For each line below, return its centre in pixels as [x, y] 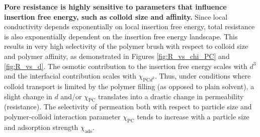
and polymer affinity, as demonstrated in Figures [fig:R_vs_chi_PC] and [117, 56]
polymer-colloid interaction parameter [62, 116]
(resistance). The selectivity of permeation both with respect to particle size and [128, 107]
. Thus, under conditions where [203, 76]
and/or [71, 96]
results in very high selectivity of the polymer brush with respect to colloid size [126, 46]
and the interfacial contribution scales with [70, 76]
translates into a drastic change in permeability [171, 96]
